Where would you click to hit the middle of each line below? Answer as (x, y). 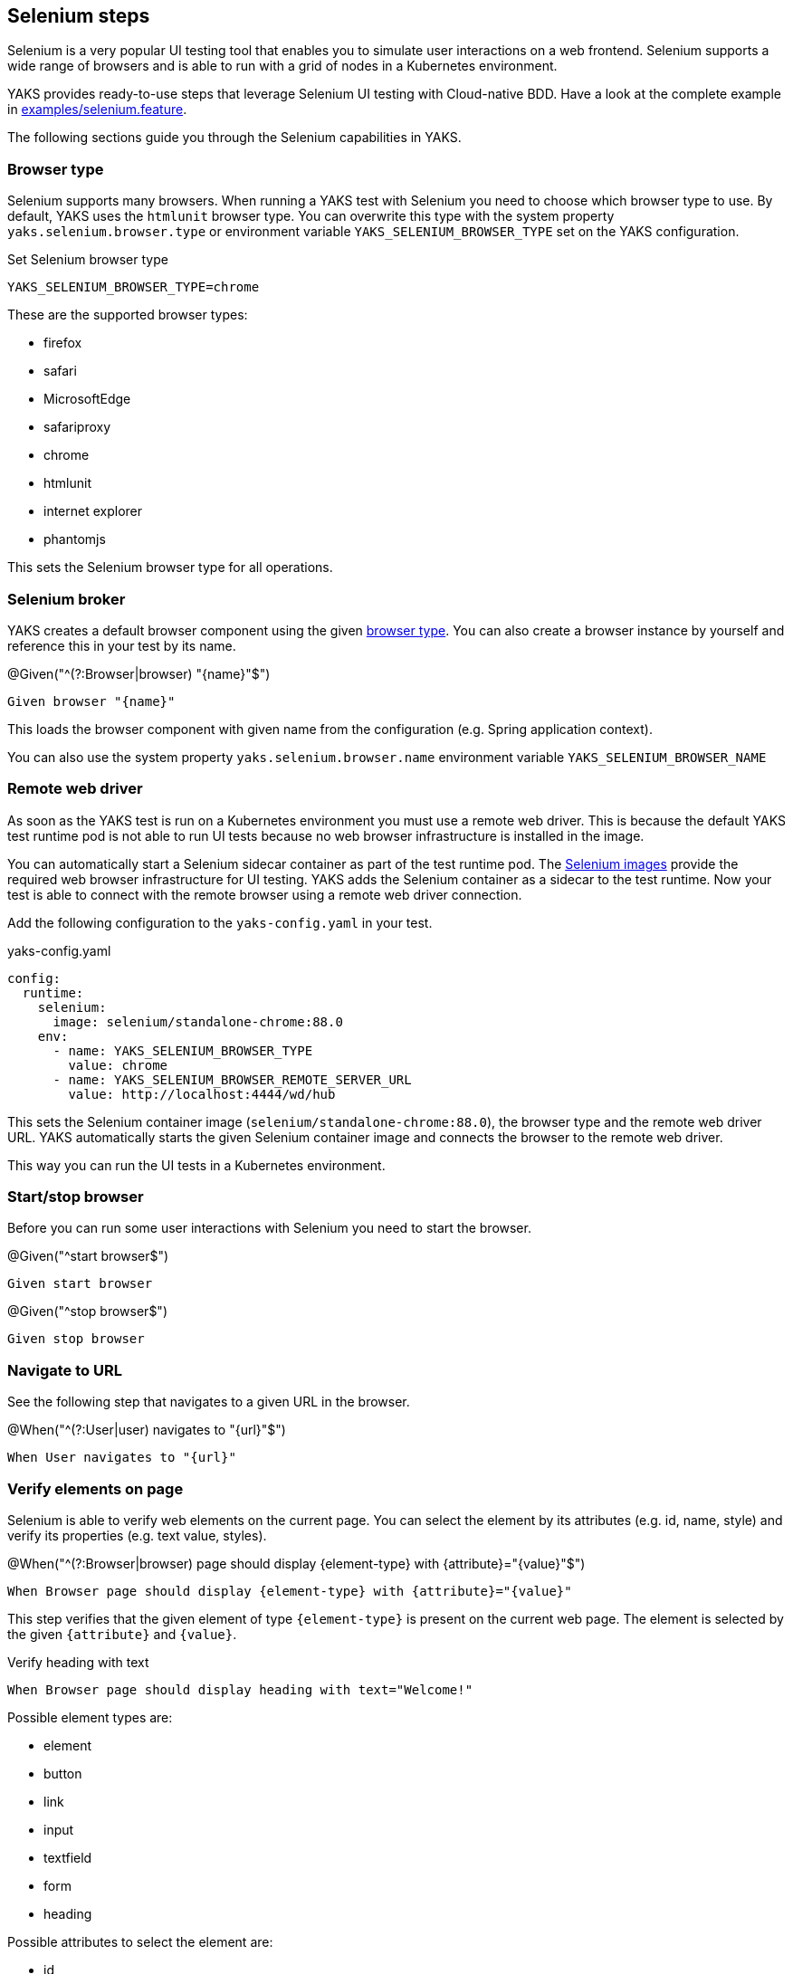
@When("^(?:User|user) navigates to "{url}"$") (147, 1430)
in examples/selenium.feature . (97, 110)
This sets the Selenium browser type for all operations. (170, 567)
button (63, 1773)
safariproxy (77, 427)
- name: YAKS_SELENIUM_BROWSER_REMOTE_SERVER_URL (232, 1079)
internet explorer (93, 511)
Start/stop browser (76, 1197)
